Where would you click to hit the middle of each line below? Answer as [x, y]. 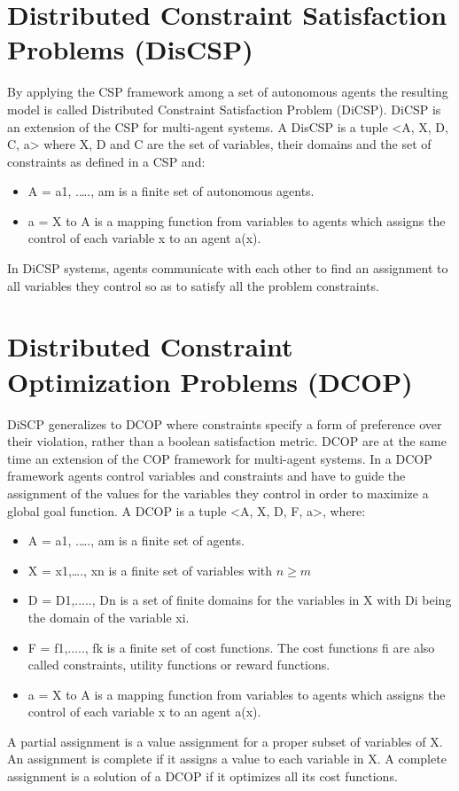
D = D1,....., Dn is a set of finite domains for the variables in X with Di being [240, 600]
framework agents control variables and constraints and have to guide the [206, 476]
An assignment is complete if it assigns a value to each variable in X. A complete [227, 759]
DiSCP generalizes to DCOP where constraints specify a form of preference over [225, 423]
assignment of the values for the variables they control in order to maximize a [218, 493]
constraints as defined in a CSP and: [106, 161]
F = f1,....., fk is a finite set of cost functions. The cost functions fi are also [231, 647]
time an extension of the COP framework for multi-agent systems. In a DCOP [220, 458]
